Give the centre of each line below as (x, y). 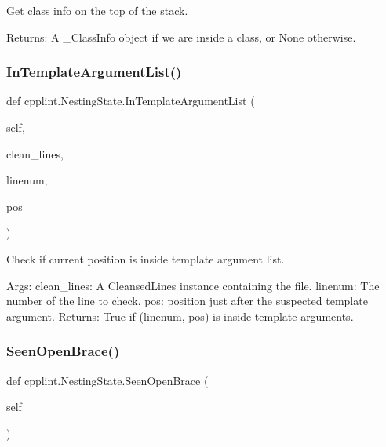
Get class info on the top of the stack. (97, 10)
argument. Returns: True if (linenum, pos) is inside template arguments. (180, 316)
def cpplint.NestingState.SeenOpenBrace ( (107, 380)
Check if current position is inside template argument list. (146, 258)
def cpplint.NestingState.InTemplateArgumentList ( (131, 101)
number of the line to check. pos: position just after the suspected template (187, 301)
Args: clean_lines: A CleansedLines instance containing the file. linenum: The (193, 285)
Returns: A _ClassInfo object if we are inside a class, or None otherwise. (181, 36)
